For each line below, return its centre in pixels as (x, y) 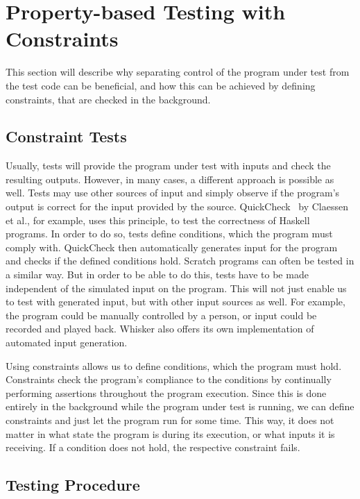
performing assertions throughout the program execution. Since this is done (166, 392)
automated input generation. (67, 342)
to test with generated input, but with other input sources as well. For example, (175, 302)
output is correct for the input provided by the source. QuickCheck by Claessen (177, 206)
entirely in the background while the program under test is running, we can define (180, 406)
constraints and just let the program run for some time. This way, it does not (170, 420)
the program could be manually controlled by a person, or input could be (161, 315)
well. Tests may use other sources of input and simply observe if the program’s (173, 193)
